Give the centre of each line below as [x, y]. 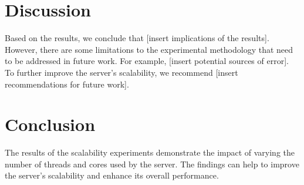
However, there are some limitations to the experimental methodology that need [149, 49]
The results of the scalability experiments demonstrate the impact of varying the [150, 152]
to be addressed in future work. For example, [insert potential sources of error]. [147, 61]
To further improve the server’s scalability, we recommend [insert [121, 72]
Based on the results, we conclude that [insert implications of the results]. [137, 38]
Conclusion [50, 124]
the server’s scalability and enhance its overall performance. [112, 175]
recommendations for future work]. [67, 84]
